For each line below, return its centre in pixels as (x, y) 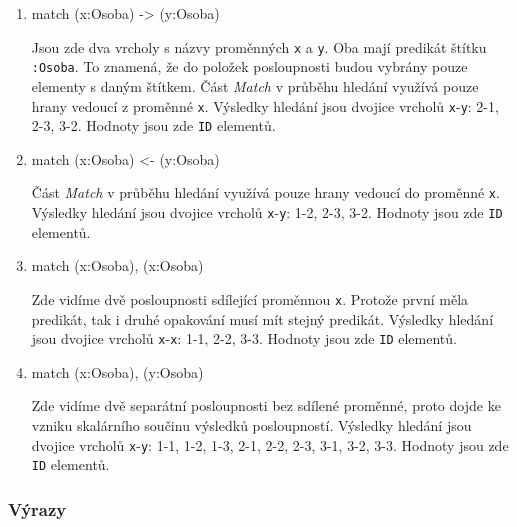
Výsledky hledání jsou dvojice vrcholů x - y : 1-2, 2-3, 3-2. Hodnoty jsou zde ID (267, 212)
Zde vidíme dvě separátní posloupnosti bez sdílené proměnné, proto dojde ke (266, 405)
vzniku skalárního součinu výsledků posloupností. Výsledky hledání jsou (251, 425)
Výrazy (37, 508)
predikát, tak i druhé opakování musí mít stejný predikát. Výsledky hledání (262, 318)
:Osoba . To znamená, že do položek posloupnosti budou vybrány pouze (249, 66)
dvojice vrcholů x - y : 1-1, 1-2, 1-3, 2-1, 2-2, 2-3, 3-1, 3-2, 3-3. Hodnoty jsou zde (270, 444)
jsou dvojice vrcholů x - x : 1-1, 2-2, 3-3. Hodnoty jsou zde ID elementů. (244, 338)
